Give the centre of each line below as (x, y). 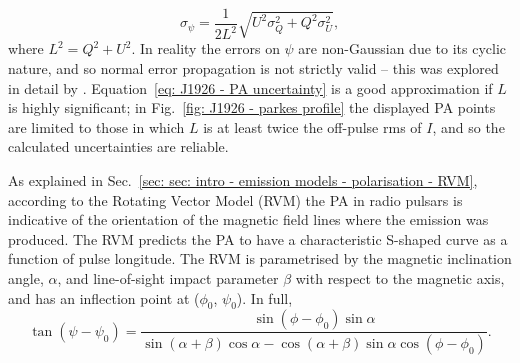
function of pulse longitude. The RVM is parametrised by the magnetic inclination (260, 258)
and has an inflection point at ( (104, 297)
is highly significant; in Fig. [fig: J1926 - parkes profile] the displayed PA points (252, 107)
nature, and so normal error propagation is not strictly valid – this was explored (253, 68)
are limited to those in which (96, 126)
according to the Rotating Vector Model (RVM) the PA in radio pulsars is (235, 199)
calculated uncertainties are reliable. (118, 146)
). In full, (264, 297)
